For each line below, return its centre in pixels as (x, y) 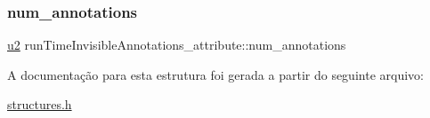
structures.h (40, 104)
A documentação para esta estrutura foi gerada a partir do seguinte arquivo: (215, 74)
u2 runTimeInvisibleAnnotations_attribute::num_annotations (177, 45)
